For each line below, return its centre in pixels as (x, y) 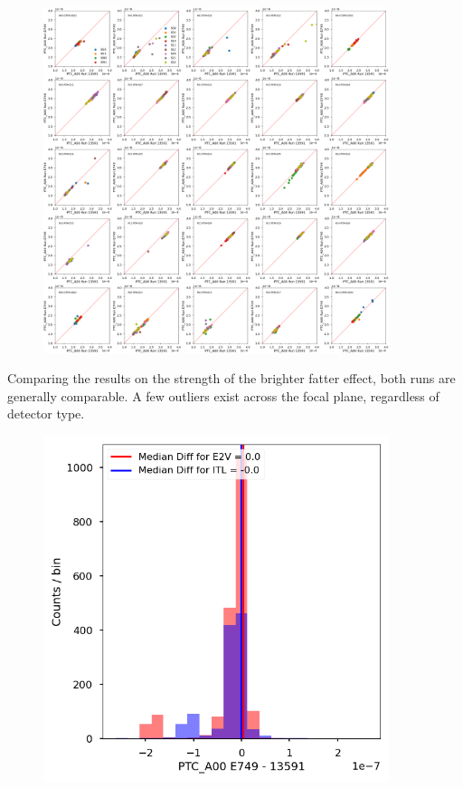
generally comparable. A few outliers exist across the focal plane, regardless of (223, 395)
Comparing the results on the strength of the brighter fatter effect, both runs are (231, 378)
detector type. (46, 414)
